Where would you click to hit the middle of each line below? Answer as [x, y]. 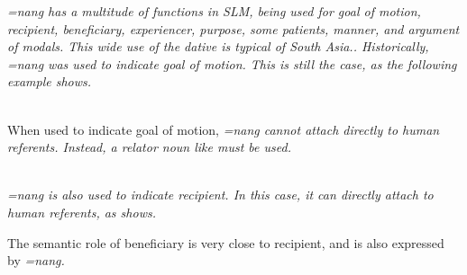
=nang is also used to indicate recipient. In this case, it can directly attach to [220, 195]
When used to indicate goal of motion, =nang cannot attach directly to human [224, 129]
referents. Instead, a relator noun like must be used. [149, 147]
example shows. [50, 81]
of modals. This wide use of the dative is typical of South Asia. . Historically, [218, 46]
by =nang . [36, 260]
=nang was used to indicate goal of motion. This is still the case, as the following [232, 63]
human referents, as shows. [82, 212]
